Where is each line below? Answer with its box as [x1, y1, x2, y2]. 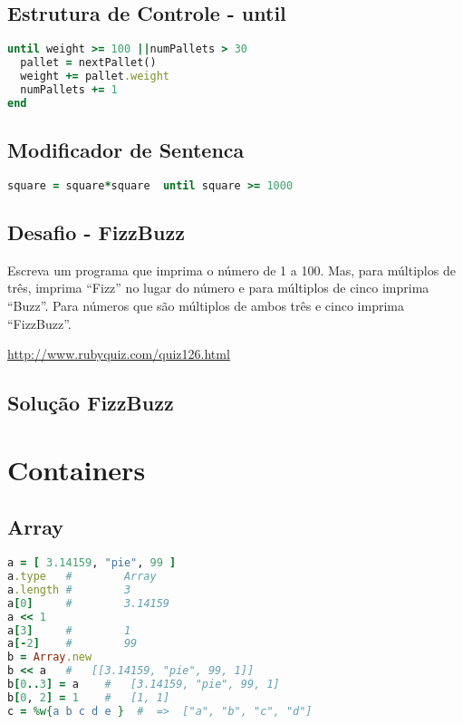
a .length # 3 [7, 583, 131, 596]
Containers [7, 450, 146, 487]
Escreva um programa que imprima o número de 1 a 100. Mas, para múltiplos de [7, 260, 456, 279]
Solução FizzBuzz [7, 389, 174, 417]
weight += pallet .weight [20, 69, 170, 82]
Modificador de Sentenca [7, 135, 245, 163]
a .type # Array [7, 570, 157, 584]
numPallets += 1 [20, 82, 118, 96]
